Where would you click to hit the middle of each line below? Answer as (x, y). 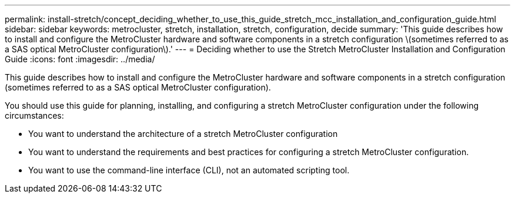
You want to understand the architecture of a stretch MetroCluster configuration (183, 134)
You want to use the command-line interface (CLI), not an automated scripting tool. (189, 170)
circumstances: (34, 115)
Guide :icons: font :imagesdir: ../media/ (80, 59)
